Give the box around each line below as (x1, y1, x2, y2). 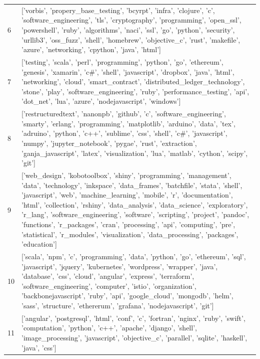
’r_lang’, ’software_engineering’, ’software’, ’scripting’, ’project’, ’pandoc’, (21, 209, 249, 220)
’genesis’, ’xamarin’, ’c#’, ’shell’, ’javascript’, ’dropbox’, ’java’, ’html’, (21, 66, 234, 77)
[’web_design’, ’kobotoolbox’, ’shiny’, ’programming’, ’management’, (21, 170, 231, 180)
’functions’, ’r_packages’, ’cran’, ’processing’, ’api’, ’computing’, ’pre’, (21, 219, 235, 229)
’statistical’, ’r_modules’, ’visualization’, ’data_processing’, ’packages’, (21, 229, 238, 239)
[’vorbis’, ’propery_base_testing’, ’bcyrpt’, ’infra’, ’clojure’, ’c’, (21, 5, 215, 15)
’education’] (21, 239, 57, 249)
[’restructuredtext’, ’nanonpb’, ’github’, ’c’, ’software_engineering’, (21, 108, 226, 119)
